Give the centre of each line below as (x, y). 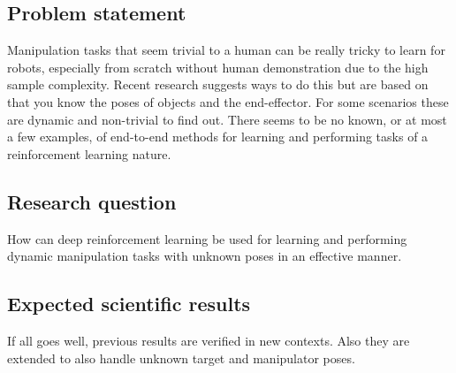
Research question (92, 201)
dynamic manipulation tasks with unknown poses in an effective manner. (205, 256)
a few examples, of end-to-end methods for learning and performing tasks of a (218, 137)
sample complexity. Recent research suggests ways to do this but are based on (218, 84)
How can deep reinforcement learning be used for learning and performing (207, 238)
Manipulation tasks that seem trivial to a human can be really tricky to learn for (226, 50)
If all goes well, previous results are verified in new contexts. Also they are (209, 340)
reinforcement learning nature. (89, 153)
